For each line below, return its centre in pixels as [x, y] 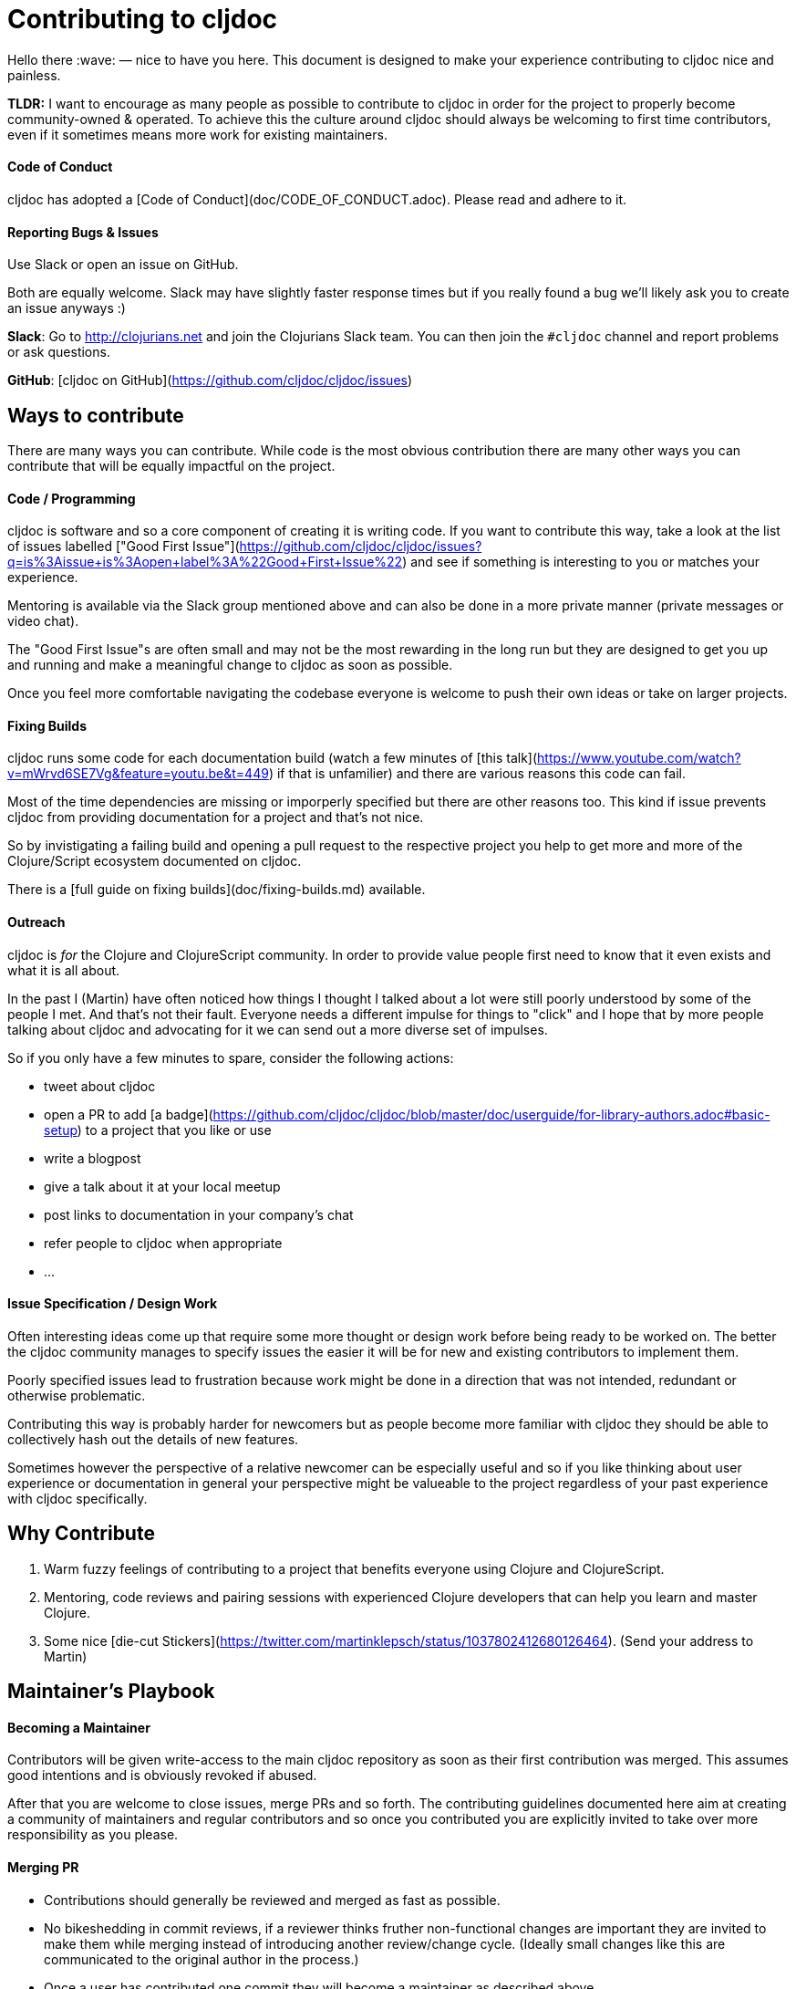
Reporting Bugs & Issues [83, 232]
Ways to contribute [96, 415]
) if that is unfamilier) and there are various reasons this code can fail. [477, 774]
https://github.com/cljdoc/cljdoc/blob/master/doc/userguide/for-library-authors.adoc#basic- [491, 1114]
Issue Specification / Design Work [113, 1304]
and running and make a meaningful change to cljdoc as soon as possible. [230, 665]
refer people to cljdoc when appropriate [163, 1243]
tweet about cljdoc [100, 1086]
